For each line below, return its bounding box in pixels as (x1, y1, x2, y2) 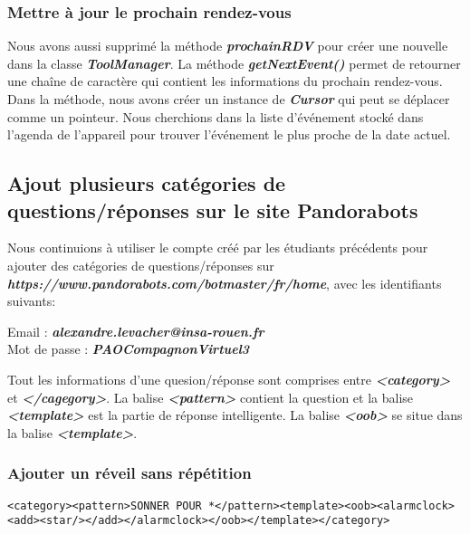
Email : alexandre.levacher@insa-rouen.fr (7, 321, 264, 340)
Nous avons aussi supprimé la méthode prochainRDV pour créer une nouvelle (7, 36, 448, 55)
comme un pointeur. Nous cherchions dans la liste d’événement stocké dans (7, 107, 424, 126)
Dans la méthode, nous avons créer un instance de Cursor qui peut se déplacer (7, 90, 450, 108)
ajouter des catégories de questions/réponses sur (7, 255, 274, 274)
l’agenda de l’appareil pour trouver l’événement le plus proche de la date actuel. (7, 125, 451, 144)
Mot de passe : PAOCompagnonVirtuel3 (7, 339, 250, 358)
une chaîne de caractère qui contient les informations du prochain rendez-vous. (7, 72, 443, 91)
